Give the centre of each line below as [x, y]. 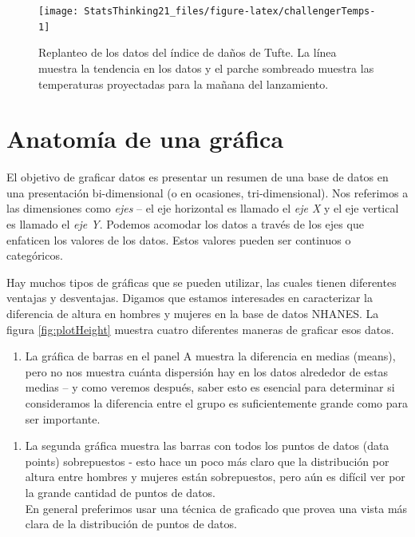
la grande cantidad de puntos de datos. [121, 492]
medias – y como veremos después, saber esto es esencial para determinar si [210, 387]
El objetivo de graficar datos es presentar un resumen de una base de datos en [198, 177]
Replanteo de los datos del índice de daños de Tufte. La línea [188, 52]
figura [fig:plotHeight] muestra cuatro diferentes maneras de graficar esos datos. [200, 329]
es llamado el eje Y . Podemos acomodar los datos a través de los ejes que [185, 224]
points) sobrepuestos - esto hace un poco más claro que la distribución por [207, 461]
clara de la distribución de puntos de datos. [131, 524]
